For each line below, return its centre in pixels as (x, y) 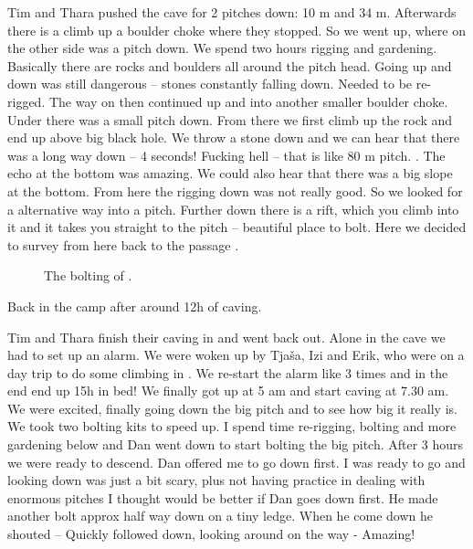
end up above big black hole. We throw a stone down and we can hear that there (234, 137)
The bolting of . (88, 275)
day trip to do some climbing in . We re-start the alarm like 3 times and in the (228, 372)
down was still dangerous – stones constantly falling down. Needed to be (210, 84)
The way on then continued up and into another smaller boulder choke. (248, 101)
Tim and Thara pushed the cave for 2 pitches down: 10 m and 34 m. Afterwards (232, 12)
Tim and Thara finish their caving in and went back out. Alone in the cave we (226, 337)
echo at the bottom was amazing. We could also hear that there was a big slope (230, 173)
